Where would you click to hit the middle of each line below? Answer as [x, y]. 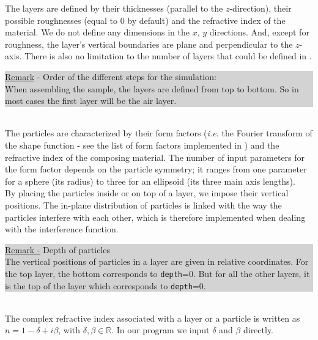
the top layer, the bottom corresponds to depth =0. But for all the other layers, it [157, 273]
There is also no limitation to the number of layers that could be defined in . [168, 56]
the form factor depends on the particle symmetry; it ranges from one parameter [156, 169]
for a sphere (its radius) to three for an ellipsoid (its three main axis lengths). [150, 181]
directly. [258, 330]
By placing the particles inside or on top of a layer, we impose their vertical [147, 193]
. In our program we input [161, 330]
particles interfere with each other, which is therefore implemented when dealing [155, 217]
